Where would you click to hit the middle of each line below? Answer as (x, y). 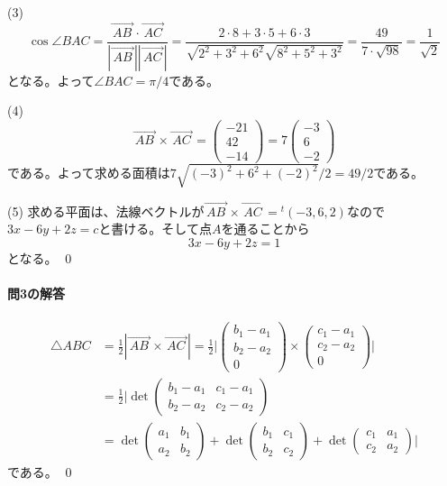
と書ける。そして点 (155, 229)
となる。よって (51, 80)
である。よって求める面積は (89, 173)
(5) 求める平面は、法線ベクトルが (106, 211)
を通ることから (265, 229)
